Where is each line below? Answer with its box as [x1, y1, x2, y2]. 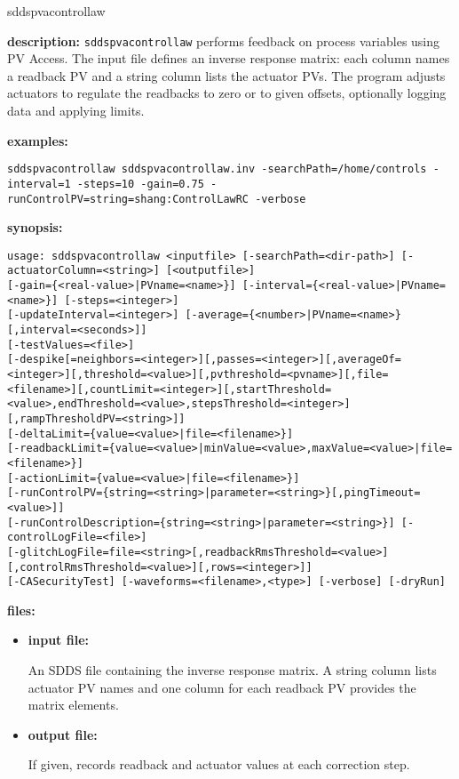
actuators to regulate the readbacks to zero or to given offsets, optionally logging [7, 84, 447, 102]
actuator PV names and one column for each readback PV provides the [28, 678, 416, 696]
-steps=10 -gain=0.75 [76, 177, 204, 190]
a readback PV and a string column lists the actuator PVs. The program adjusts [7, 66, 446, 84]
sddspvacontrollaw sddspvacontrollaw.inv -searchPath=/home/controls [7, 163, 427, 176]
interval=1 [7, 177, 71, 190]
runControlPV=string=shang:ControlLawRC [7, 192, 249, 205]
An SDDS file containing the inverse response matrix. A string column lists [28, 661, 437, 679]
